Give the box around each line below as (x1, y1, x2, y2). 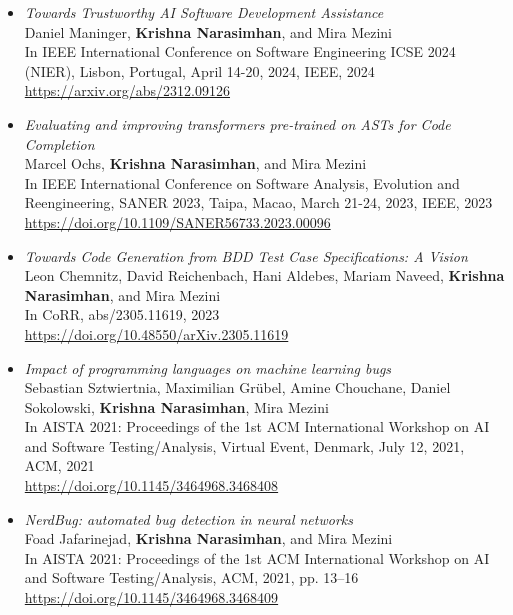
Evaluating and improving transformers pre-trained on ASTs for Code (24, 113, 451, 134)
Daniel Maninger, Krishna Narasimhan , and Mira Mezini (24, 21, 393, 42)
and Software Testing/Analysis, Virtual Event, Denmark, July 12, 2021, (24, 435, 465, 456)
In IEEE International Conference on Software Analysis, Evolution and (24, 172, 460, 193)
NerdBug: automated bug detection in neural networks (24, 508, 353, 529)
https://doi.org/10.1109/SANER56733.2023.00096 (24, 211, 331, 232)
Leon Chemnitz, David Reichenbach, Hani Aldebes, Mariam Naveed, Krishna (24, 265, 505, 286)
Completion (24, 133, 95, 154)
